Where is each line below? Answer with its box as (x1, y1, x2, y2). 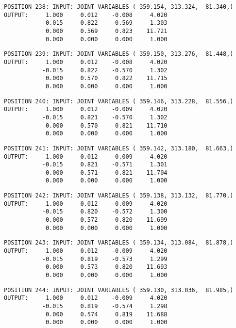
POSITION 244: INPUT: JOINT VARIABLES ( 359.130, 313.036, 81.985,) (4, 286, 234, 294)
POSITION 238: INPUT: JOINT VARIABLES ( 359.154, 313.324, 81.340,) (4, 3, 234, 10)
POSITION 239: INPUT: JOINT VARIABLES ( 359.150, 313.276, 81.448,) (4, 50, 234, 58)
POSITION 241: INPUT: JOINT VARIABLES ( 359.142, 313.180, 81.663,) (4, 145, 234, 152)
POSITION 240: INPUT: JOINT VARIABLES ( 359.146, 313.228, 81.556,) (4, 98, 234, 105)
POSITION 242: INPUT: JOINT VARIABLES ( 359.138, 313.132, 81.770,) (4, 192, 234, 199)
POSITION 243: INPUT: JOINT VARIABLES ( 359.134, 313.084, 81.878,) (4, 239, 234, 246)
